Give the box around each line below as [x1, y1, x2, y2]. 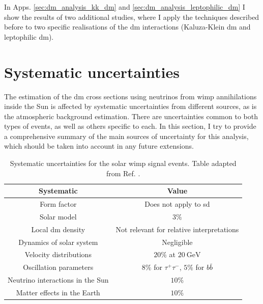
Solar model [39, 211, 77, 222]
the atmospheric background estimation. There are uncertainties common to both [4, 110, 258, 121]
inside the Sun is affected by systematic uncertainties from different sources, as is [4, 101, 257, 112]
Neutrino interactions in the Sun [8, 274, 109, 285]
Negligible [162, 236, 193, 247]
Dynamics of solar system [18, 236, 98, 247]
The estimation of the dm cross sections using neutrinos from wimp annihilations [4, 91, 257, 101]
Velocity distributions [24, 249, 92, 260]
